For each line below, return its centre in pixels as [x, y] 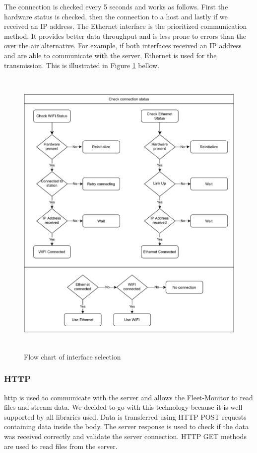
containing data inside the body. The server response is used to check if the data [126, 426]
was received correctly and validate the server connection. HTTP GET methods [125, 436]
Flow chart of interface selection [72, 356]
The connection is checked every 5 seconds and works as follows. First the [116, 6]
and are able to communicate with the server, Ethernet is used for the [110, 55]
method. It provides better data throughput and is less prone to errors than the [125, 36]
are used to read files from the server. [61, 446]
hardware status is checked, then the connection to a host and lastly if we [116, 16]
